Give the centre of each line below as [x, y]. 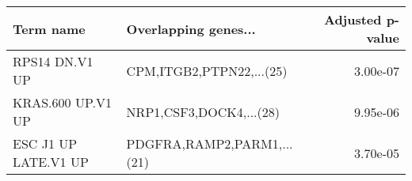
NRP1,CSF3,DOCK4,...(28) [203, 111]
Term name [49, 28]
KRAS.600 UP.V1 [62, 102]
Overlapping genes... [191, 28]
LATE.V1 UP [51, 162]
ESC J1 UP [45, 143]
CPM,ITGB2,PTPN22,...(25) [207, 70]
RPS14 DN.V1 [53, 61]
